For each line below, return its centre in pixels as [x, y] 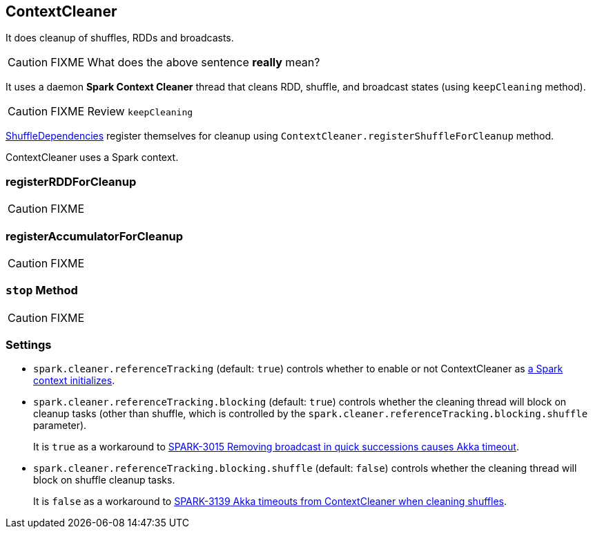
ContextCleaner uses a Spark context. [92, 158]
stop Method [42, 290]
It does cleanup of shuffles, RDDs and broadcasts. [120, 38]
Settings [29, 345]
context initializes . [74, 381]
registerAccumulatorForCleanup [95, 236]
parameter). [60, 426]
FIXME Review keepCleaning [122, 112]
